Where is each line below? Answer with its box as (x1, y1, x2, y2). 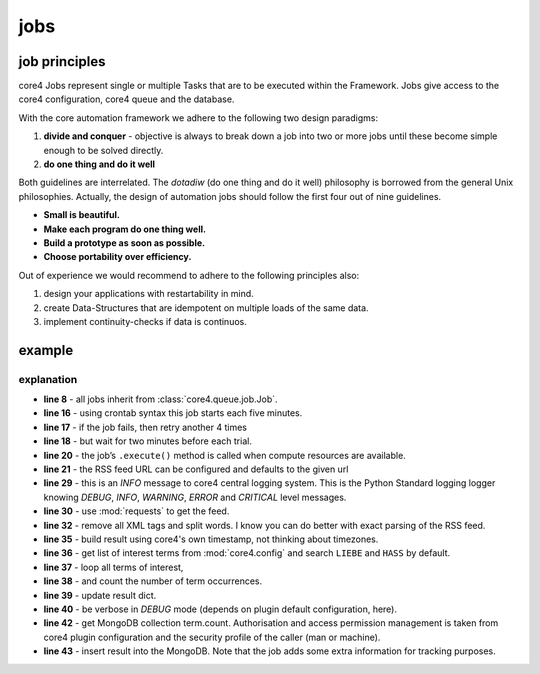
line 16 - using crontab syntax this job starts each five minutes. (43, 407, 303, 419)
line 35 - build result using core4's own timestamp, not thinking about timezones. (43, 533, 379, 545)
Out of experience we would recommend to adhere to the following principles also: (18, 269, 360, 281)
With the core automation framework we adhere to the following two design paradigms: (18, 111, 379, 124)
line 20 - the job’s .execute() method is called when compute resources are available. (43, 449, 407, 461)
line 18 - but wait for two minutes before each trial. (43, 435, 252, 447)
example (18, 341, 74, 359)
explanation (18, 372, 78, 386)
